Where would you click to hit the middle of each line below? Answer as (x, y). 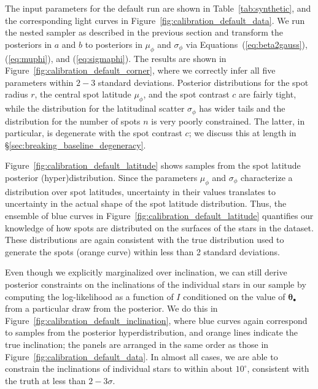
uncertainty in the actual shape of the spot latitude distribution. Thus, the (146, 203)
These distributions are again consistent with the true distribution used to (145, 240)
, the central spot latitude (83, 94)
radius (17, 94)
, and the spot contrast (186, 94)
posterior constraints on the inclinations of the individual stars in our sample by (156, 284)
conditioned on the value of (234, 296)
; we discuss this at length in (242, 133)
